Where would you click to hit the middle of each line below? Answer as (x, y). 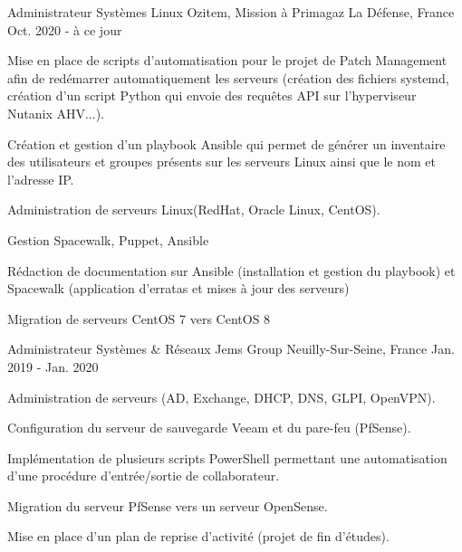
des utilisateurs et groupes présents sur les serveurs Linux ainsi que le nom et (221, 162)
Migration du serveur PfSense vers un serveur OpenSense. (168, 505)
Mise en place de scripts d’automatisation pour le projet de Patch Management (227, 60)
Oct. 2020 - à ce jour (65, 29)
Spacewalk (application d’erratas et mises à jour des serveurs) (178, 288)
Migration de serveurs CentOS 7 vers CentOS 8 (139, 318)
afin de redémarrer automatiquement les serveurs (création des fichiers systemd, (228, 77)
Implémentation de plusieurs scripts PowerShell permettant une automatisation (227, 457)
